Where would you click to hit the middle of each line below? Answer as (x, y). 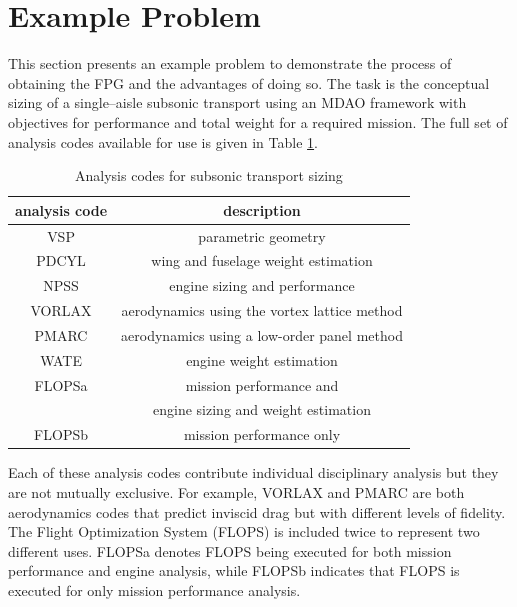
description (262, 209)
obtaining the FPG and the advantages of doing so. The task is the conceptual (249, 82)
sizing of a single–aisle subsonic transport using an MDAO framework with (237, 102)
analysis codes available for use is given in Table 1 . (163, 141)
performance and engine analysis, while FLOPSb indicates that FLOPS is (234, 570)
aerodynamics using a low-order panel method (262, 334)
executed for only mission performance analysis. (154, 589)
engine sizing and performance (262, 285)
